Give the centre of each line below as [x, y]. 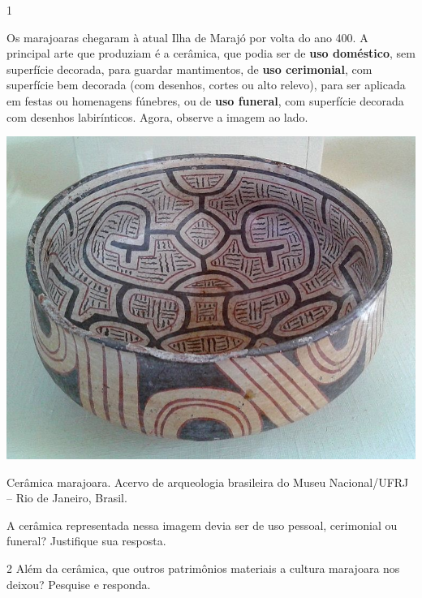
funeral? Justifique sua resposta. [86, 541]
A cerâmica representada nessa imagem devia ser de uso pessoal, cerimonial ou [202, 525]
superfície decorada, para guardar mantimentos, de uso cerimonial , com [189, 69]
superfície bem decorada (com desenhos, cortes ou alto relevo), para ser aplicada [206, 85]
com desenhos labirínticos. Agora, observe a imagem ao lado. [157, 116]
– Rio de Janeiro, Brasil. [67, 498]
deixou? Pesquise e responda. [79, 584]
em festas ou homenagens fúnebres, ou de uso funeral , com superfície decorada [205, 100]
